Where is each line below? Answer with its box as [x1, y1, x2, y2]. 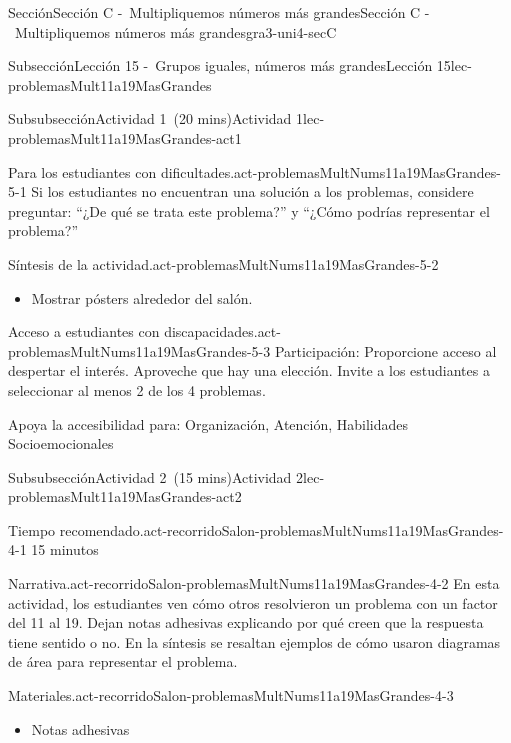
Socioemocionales [8, 433, 114, 454]
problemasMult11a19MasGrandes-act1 [8, 127, 242, 148]
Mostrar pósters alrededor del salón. [31, 287, 253, 308]
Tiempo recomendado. [8, 519, 144, 540]
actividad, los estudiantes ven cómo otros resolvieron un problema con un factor [8, 592, 498, 613]
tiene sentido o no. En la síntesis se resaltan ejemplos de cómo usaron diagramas [8, 631, 501, 652]
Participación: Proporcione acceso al [274, 340, 497, 361]
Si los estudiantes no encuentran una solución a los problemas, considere [31, 181, 474, 202]
